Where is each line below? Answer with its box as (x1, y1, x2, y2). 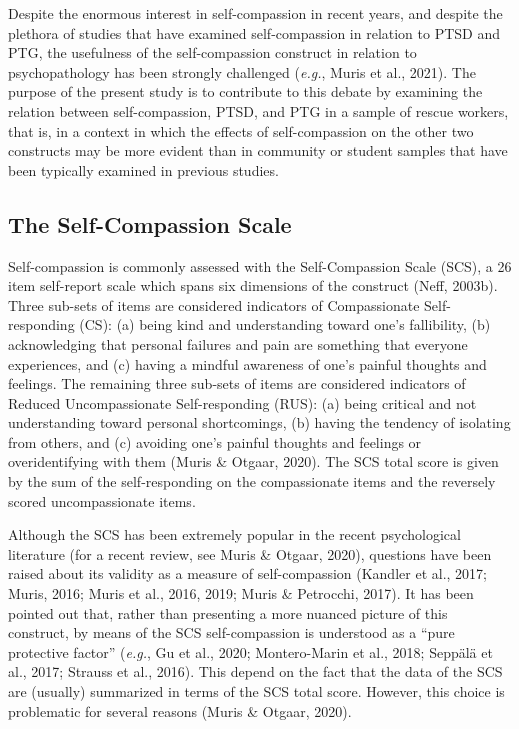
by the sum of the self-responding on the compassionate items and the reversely (8, 471, 496, 492)
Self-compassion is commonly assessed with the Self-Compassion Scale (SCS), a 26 (8, 255, 512, 276)
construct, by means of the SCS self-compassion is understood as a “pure (8, 622, 455, 643)
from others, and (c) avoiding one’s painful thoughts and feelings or (8, 431, 422, 452)
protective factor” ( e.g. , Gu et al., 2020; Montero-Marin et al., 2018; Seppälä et (8, 641, 493, 662)
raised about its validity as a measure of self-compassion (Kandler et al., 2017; (8, 563, 487, 584)
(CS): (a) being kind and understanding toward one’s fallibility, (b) (79, 314, 491, 335)
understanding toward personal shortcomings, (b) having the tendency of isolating (8, 412, 511, 433)
